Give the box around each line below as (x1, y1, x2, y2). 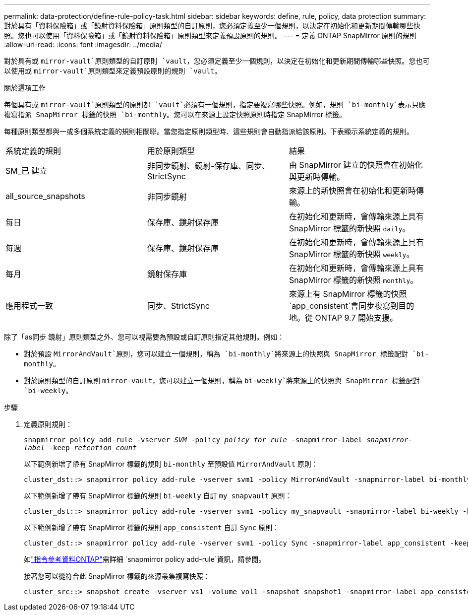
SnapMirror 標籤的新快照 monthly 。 (289, 275, 418, 285)
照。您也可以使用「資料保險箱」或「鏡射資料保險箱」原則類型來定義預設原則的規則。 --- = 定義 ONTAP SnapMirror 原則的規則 (4, 31, 416, 40)
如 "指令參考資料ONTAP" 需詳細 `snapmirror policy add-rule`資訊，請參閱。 (24, 555, 266, 563)
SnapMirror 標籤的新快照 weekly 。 (289, 249, 414, 259)
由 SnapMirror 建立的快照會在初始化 (289, 160, 423, 170)
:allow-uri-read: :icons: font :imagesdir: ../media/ (4, 40, 162, 49)
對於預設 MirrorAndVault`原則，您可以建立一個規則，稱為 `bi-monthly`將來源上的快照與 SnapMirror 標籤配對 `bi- (24, 349, 429, 358)
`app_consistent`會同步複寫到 (289, 301, 399, 311)
